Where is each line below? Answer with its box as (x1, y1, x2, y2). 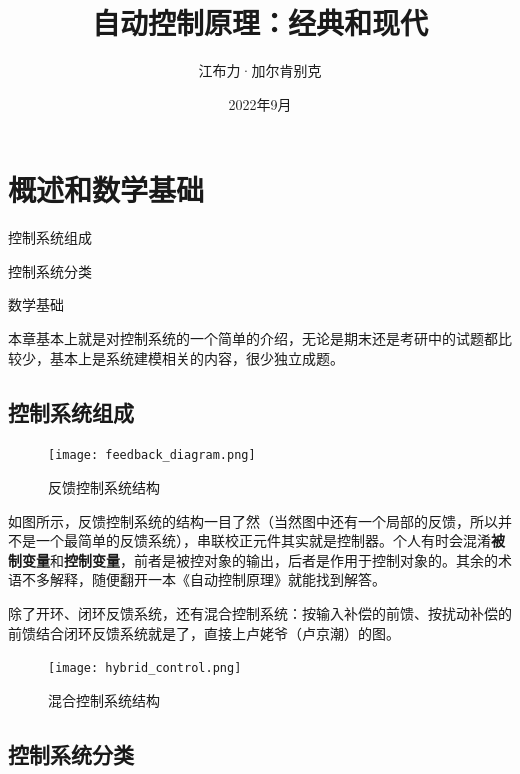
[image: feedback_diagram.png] (48, 448, 256, 463)
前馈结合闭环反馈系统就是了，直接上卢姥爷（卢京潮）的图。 (8, 622, 400, 643)
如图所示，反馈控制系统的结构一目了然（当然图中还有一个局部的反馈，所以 (8, 510, 498, 531)
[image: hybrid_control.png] (48, 661, 242, 676)
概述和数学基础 (8, 169, 205, 210)
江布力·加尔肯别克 (198, 60, 322, 81)
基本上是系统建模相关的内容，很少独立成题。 (49, 347, 344, 368)
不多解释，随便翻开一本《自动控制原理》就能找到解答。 (21, 569, 386, 590)
